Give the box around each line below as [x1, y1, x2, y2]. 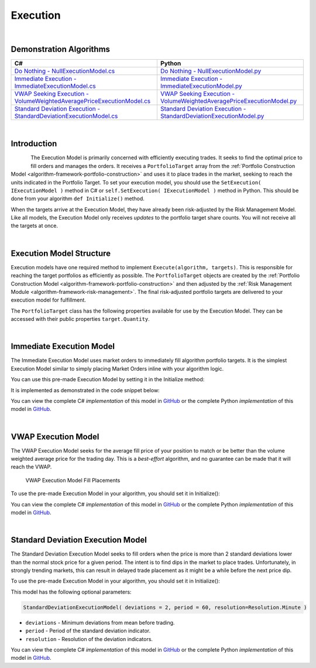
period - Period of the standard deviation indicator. [25, 627, 151, 635]
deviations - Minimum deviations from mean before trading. [25, 619, 175, 626]
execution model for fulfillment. [11, 296, 86, 304]
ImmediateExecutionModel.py [160, 82, 242, 90]
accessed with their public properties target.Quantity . [11, 316, 150, 323]
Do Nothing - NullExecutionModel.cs [14, 67, 115, 76]
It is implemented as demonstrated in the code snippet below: [11, 386, 160, 393]
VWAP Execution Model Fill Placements [25, 477, 121, 484]
